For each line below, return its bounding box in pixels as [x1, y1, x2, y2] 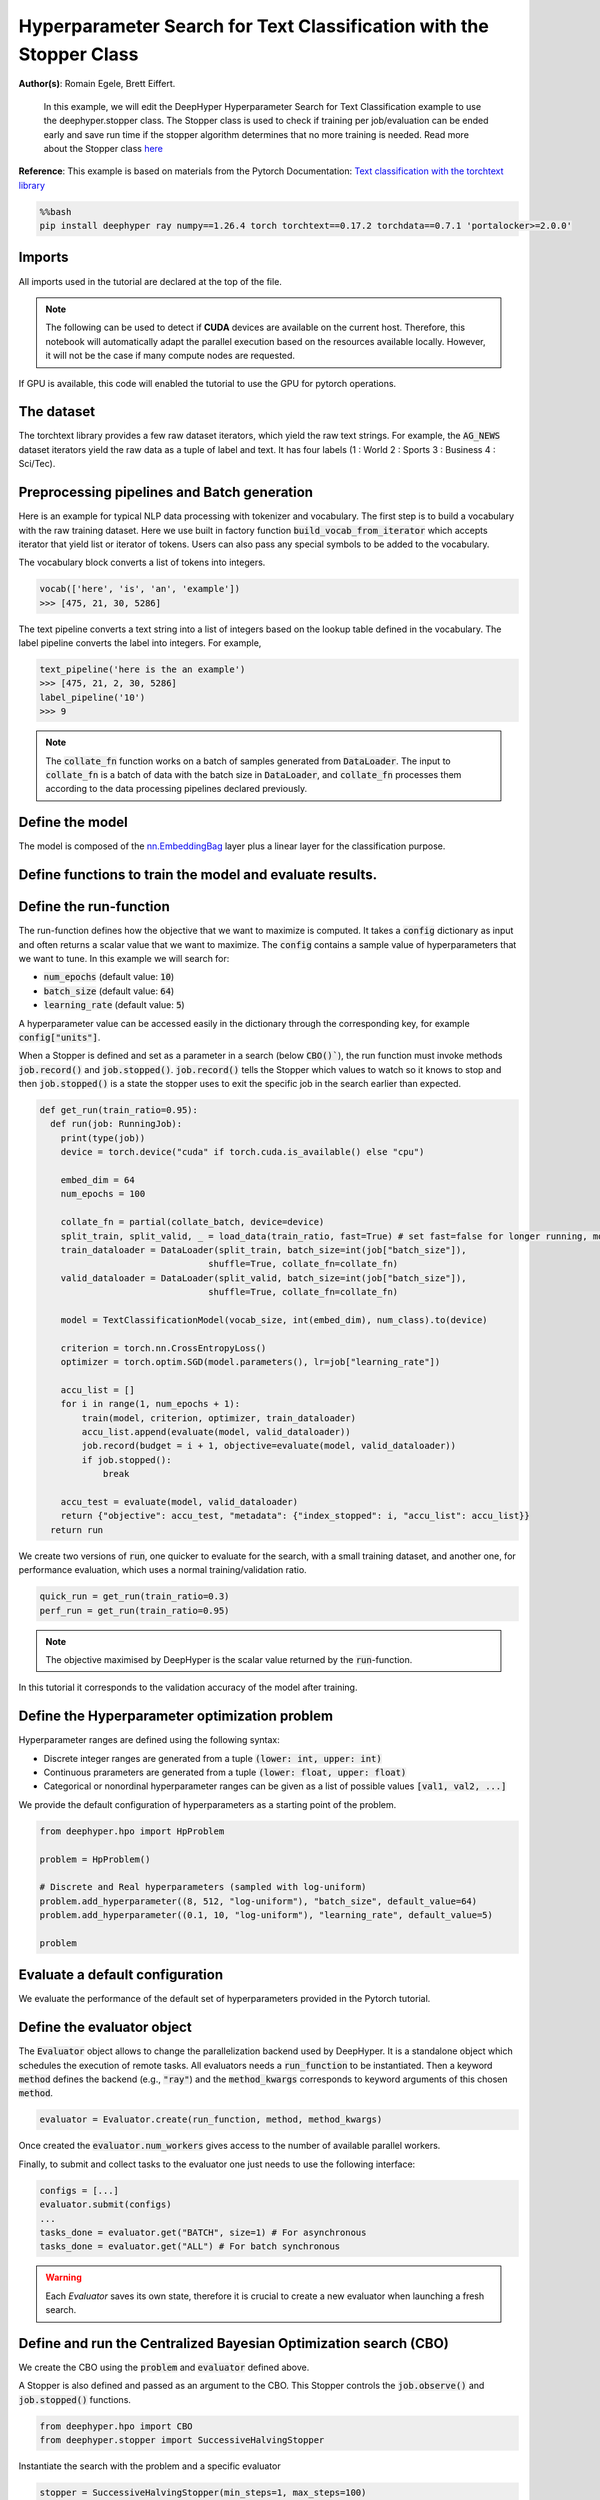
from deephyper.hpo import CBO [39, 2420, 194, 2432]
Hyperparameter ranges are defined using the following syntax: [18, 1734, 280, 1746]
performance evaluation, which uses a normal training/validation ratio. [18, 1564, 307, 1576]
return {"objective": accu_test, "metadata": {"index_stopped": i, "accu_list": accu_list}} [60, 1510, 530, 1522]
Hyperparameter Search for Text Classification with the [18, 15, 489, 37]
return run [50, 1524, 104, 1535]
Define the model [18, 814, 129, 831]
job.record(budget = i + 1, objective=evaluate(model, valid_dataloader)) [81, 1440, 457, 1452]
